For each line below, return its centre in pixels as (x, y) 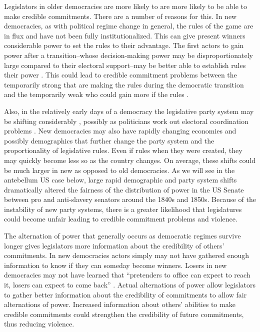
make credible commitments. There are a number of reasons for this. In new (120, 16)
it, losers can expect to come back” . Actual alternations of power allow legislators (130, 285)
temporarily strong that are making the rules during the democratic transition (124, 84)
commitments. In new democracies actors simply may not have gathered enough (126, 255)
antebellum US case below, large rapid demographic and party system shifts (120, 180)
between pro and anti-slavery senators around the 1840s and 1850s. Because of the (130, 199)
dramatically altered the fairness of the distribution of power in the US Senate (124, 189)
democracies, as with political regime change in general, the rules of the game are (129, 26)
